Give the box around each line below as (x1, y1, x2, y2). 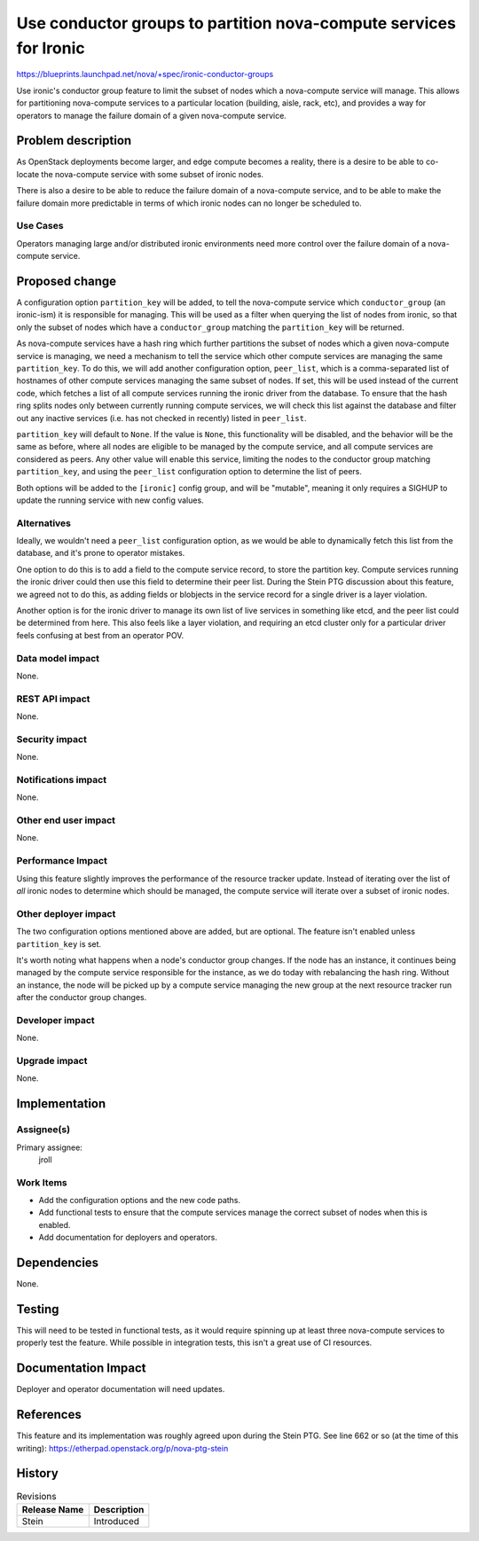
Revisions (16, 1490, 57, 1502)
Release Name (21, 1503, 84, 1515)
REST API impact (16, 692, 90, 705)
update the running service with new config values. (16, 495, 204, 505)
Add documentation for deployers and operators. (38, 1232, 217, 1243)
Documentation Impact (16, 1361, 146, 1376)
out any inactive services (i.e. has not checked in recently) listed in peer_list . (16, 412, 307, 423)
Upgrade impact (16, 1055, 88, 1067)
